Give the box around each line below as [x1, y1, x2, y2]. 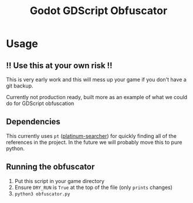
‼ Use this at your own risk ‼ [6, 60, 113, 70]
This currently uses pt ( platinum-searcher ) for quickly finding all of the [6, 132, 177, 139]
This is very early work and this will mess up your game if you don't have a [6, 76, 187, 83]
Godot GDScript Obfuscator [29, 4, 168, 18]
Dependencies [6, 117, 60, 127]
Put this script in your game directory [14, 177, 104, 184]
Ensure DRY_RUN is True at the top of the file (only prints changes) [14, 184, 173, 191]
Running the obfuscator [6, 162, 95, 172]
